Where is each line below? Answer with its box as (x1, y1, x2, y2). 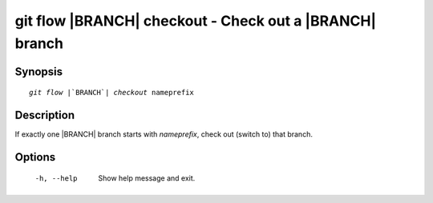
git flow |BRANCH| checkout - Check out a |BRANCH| (14, 12, 377, 30)
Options (14, 150, 56, 164)
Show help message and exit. (98, 173, 196, 183)
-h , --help (34, 173, 78, 183)
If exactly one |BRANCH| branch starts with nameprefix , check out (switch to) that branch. (14, 129, 313, 139)
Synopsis (14, 65, 63, 78)
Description (14, 109, 75, 122)
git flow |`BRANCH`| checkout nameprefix (29, 88, 194, 98)
